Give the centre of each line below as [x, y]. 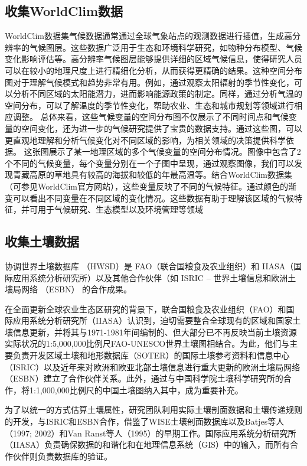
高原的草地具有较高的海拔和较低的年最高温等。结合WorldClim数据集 [161, 175]
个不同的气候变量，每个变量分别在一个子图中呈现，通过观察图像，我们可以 [149, 163]
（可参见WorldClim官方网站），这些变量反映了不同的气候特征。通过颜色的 [146, 186]
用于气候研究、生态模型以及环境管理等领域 [120, 209]
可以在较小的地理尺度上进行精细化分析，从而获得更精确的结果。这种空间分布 [153, 70]
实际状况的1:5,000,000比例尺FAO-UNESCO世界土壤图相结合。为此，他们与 [147, 343]
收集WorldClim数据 [64, 11]
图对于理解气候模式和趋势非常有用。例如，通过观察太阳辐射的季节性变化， [149, 82]
